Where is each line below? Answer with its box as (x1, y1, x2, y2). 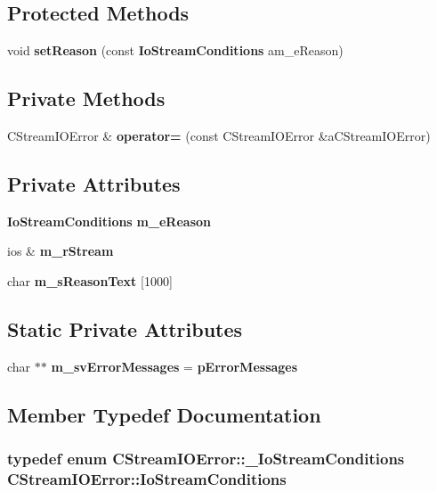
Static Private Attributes (7, 315, 243, 342)
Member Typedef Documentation (7, 400, 321, 428)
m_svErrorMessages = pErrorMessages (51, 357, 298, 375)
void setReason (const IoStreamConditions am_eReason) (7, 41, 344, 60)
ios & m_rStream (7, 242, 114, 260)
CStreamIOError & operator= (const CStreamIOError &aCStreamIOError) (7, 127, 431, 144)
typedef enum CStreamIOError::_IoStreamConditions (7, 447, 405, 470)
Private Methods (7, 85, 166, 112)
